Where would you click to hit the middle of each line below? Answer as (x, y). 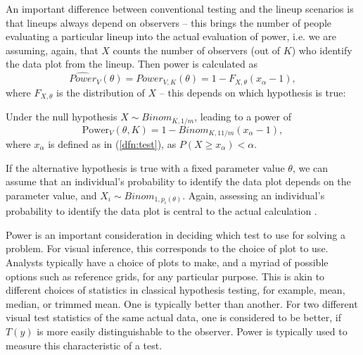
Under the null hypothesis (62, 117)
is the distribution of (101, 92)
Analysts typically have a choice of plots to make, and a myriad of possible (167, 262)
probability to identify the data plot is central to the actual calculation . (161, 211)
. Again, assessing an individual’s (254, 195)
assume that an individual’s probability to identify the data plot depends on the (178, 181)
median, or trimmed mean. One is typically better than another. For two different (182, 303)
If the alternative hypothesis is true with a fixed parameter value (145, 167)
